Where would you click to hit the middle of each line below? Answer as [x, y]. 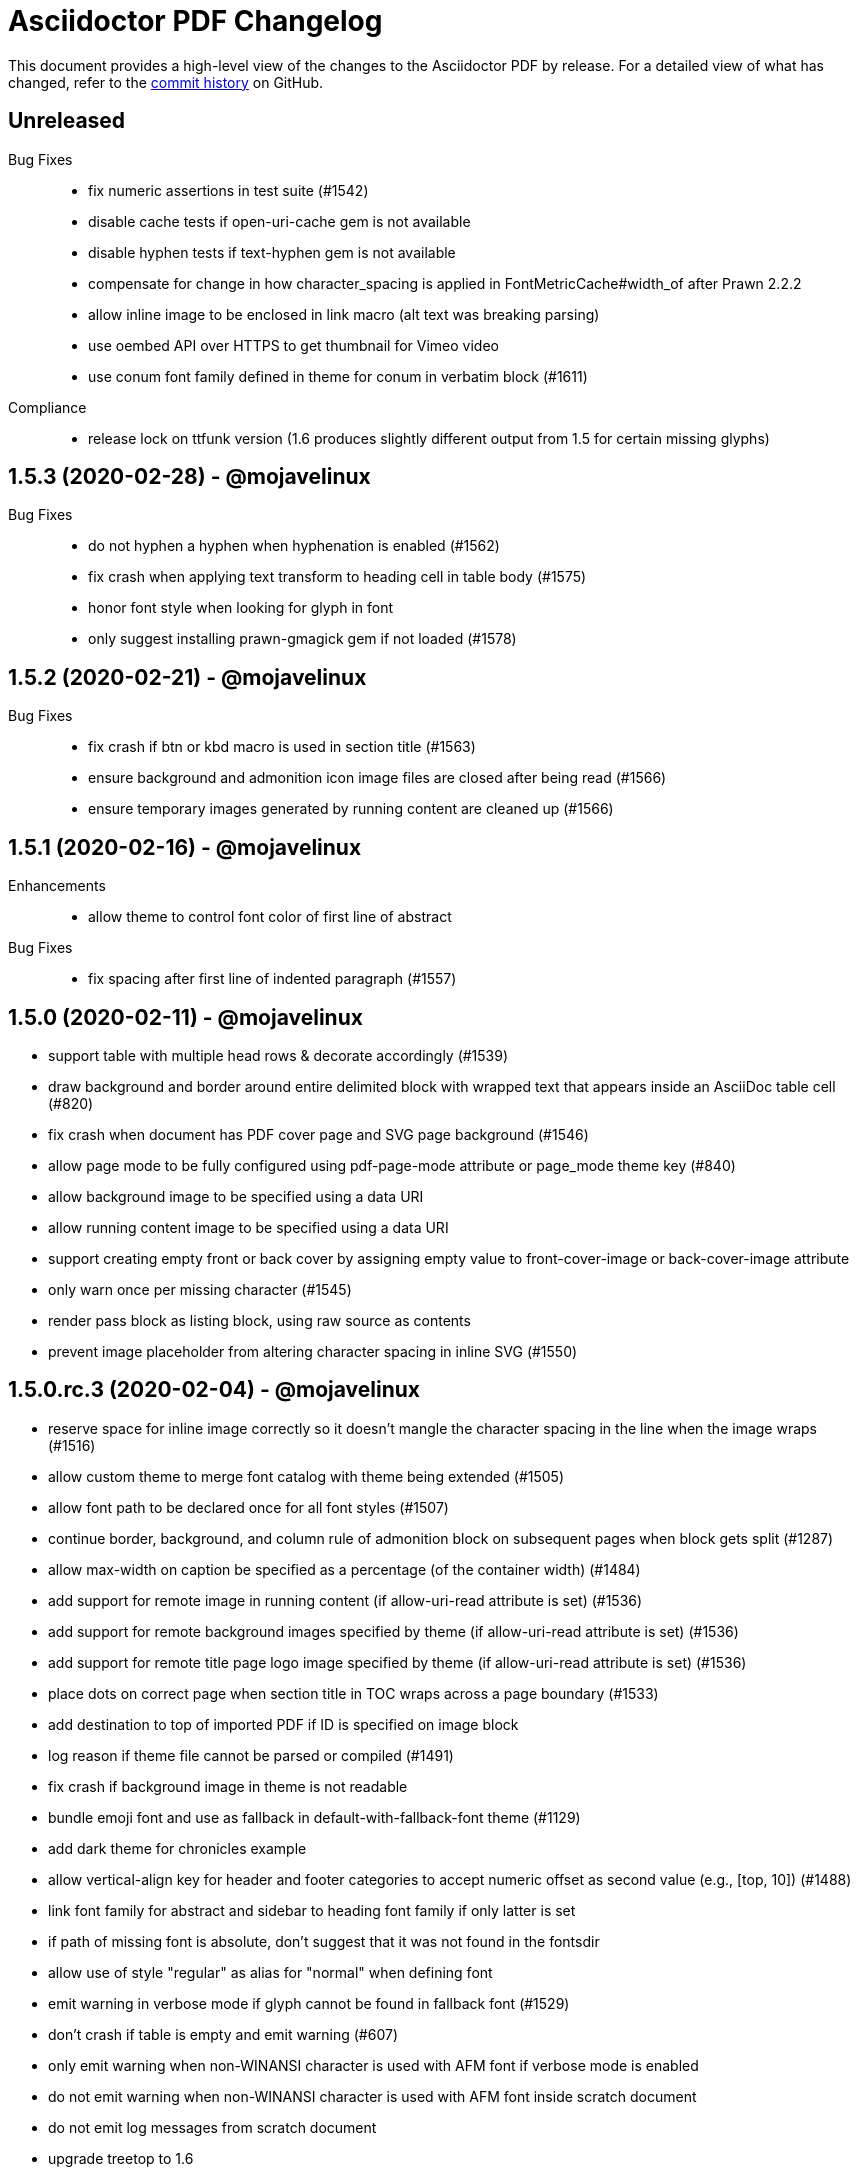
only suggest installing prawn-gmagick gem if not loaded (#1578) [302, 639]
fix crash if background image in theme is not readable [228, 1786]
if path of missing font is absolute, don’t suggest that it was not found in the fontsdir [324, 1941]
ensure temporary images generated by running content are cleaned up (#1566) [351, 809]
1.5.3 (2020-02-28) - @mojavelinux [189, 477]
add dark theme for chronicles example [177, 1848]
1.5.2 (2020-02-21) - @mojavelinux [187, 677]
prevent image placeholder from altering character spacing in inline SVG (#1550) [313, 1351]
